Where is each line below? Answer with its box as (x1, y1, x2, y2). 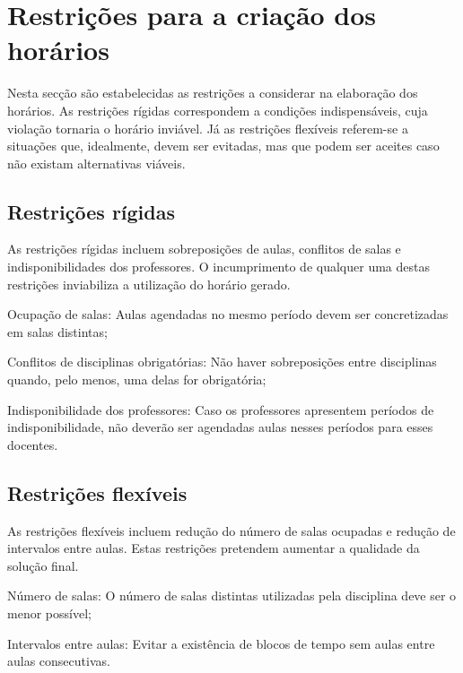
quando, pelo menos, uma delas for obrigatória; (7, 370, 266, 389)
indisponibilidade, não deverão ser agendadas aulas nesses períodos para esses (7, 418, 433, 436)
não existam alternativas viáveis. (7, 153, 186, 172)
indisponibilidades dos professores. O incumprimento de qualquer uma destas (7, 257, 430, 276)
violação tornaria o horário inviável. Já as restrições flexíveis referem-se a (7, 118, 408, 137)
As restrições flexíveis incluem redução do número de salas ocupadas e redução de (7, 521, 456, 539)
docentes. (7, 435, 58, 453)
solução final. (7, 556, 79, 574)
